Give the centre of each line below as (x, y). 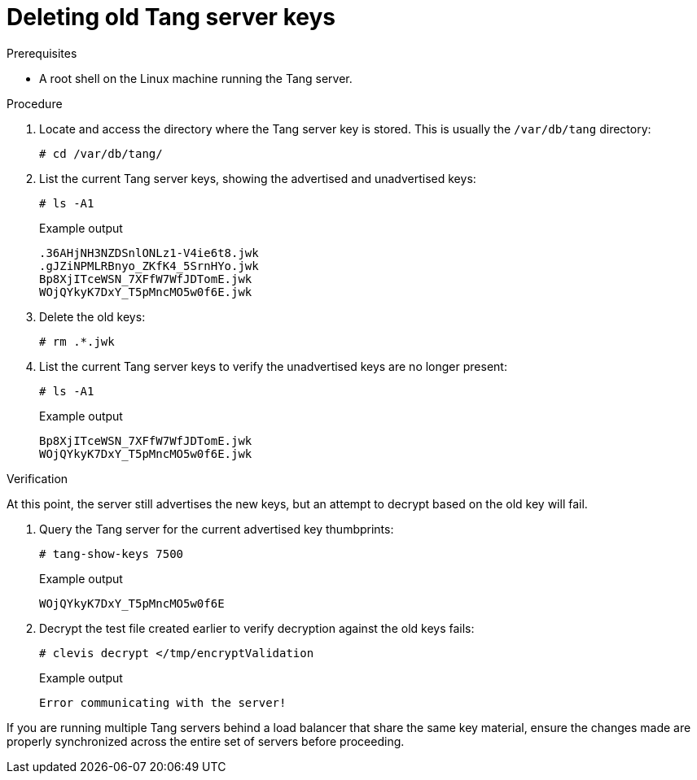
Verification (37, 478)
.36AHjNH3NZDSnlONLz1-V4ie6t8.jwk (149, 253)
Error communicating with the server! (163, 702)
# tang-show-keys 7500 (112, 553)
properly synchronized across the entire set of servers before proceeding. (206, 741)
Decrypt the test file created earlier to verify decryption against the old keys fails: (257, 628)
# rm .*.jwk (77, 341)
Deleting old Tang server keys (171, 17)
